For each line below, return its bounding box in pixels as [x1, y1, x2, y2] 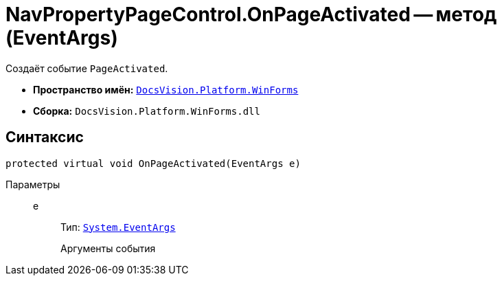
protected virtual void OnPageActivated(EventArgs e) [5, 157, 301, 169]
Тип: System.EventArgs [60, 221, 176, 233]
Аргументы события [60, 242, 156, 254]
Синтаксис [5, 128, 84, 146]
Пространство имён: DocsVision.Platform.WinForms [33, 83, 299, 95]
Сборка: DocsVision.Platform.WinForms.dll [33, 104, 260, 117]
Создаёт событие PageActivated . [5, 62, 168, 74]
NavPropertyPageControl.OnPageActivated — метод [5, 3, 497, 26]
